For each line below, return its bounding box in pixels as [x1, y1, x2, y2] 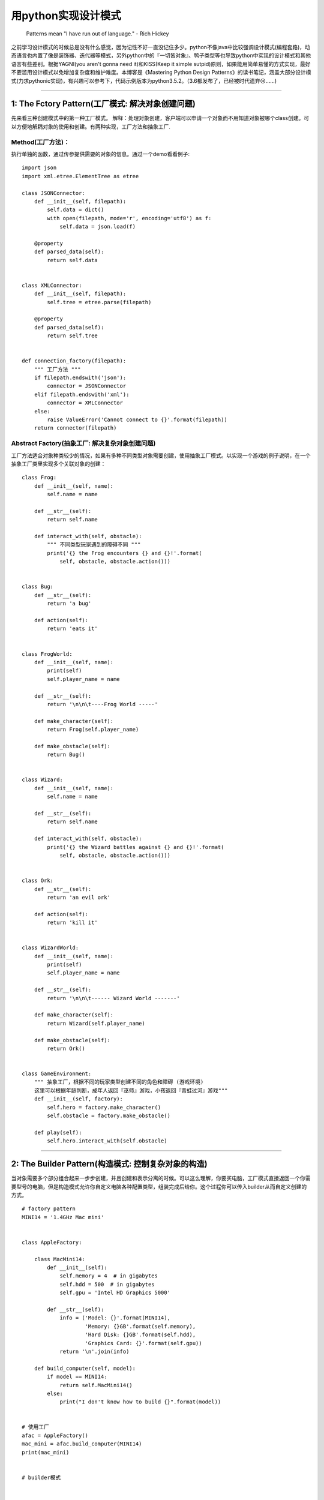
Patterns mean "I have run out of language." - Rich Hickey [26, 30, 169, 37]
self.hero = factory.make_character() [47, 1104, 161, 1111]
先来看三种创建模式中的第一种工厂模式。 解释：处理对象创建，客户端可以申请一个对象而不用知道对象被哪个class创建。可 [11, 115, 309, 122]
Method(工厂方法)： [11, 138, 70, 146]
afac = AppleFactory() [22, 1432, 89, 1439]
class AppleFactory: [22, 1239, 82, 1246]
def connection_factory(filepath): [22, 358, 127, 364]
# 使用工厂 [22, 1424, 49, 1430]
